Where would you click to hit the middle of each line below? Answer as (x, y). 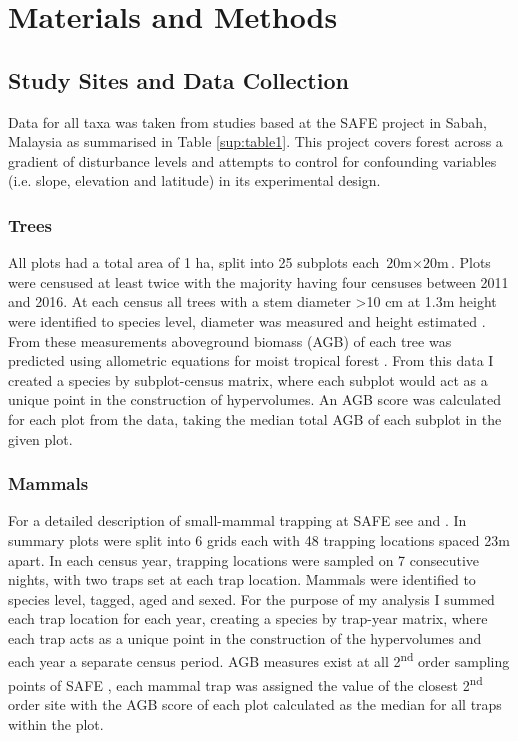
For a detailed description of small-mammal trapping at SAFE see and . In (237, 520)
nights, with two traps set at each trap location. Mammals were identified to (242, 579)
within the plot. (56, 723)
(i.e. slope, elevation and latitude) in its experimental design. (194, 180)
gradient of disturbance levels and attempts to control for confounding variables (252, 160)
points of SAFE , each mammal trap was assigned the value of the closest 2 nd (245, 683)
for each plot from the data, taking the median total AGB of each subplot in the (255, 418)
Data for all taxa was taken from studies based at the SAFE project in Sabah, (247, 121)
